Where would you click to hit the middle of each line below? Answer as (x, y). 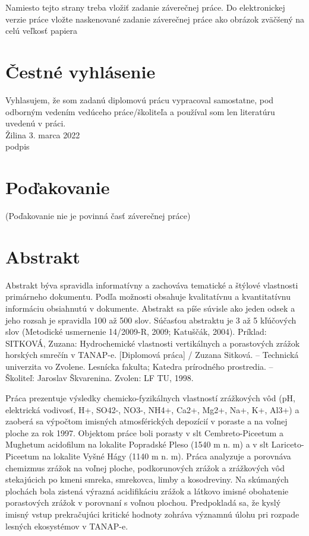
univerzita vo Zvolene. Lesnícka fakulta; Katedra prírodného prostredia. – (139, 366)
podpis (18, 146)
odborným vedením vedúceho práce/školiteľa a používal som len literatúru (140, 111)
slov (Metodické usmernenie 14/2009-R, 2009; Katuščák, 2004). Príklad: (136, 332)
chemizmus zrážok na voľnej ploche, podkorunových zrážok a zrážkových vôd (145, 467)
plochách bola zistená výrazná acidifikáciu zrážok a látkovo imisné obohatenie (147, 491)
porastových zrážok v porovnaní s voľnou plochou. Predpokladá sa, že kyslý (143, 502)
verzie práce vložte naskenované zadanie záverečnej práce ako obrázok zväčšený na (155, 19)
